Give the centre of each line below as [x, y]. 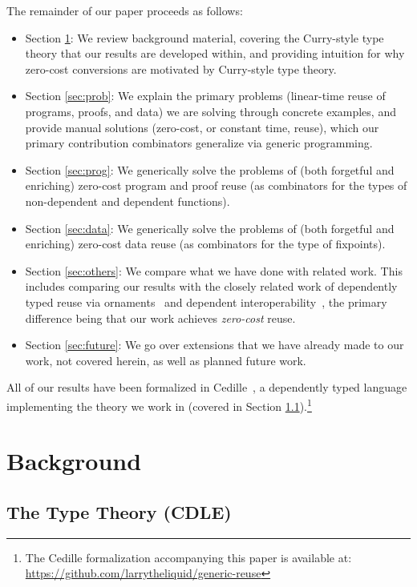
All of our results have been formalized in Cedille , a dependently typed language [207, 387]
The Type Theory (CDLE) [119, 511]
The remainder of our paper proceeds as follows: [125, 10]
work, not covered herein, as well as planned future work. [166, 360]
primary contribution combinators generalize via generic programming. [199, 143]
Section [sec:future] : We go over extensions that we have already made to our [215, 345]
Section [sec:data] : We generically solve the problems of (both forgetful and [210, 228]
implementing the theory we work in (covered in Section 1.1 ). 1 [159, 404]
